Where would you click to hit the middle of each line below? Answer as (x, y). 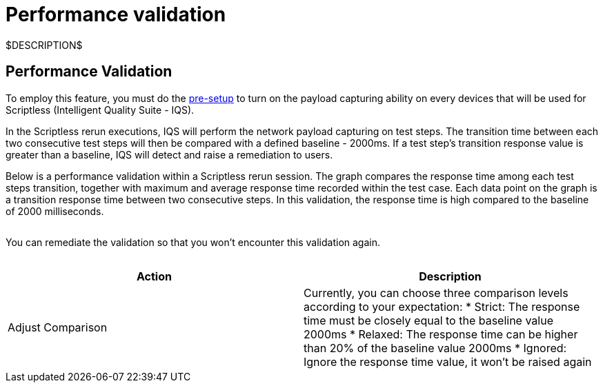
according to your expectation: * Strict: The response (442, 306)
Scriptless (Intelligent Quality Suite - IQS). (100, 110)
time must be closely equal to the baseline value (429, 320)
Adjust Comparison (58, 327)
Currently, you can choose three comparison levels (436, 293)
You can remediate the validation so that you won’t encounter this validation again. (193, 242)
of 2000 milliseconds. (55, 211)
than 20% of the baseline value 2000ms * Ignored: (435, 348)
